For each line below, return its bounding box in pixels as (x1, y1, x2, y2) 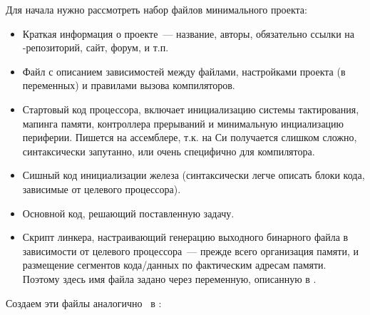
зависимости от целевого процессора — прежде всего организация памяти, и (22, 243, 359, 258)
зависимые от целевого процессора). (22, 181, 181, 196)
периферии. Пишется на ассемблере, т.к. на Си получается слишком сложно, (22, 130, 357, 145)
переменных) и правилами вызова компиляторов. (22, 78, 235, 93)
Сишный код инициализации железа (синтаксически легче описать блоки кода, (22, 167, 365, 182)
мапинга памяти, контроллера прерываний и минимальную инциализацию (22, 115, 344, 130)
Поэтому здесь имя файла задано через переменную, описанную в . (22, 271, 317, 286)
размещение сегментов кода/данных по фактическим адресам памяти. (22, 257, 327, 272)
